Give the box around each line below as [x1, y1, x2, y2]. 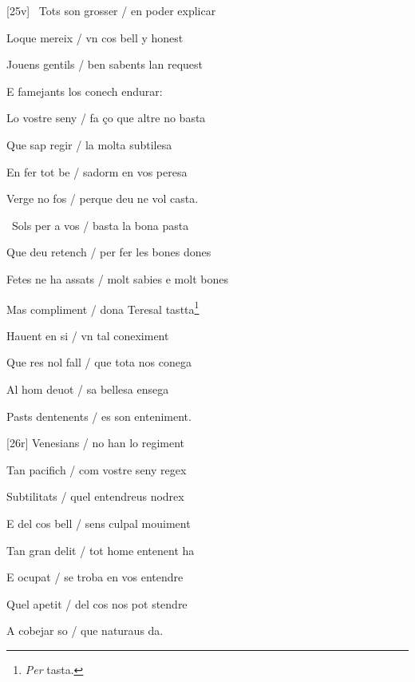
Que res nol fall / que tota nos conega [6, 354, 192, 371]
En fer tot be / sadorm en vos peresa [6, 163, 188, 180]
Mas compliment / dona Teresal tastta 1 [6, 298, 200, 317]
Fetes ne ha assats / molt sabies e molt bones [6, 270, 228, 287]
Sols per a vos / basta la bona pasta [11, 216, 189, 233]
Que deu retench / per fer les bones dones [6, 244, 211, 260]
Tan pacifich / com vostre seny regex [6, 461, 187, 478]
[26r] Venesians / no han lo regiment [6, 434, 185, 451]
